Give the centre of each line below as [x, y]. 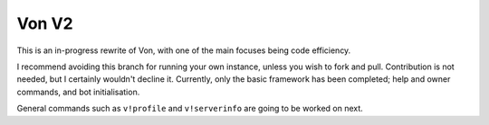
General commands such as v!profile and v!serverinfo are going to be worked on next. [190, 109]
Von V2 [45, 23]
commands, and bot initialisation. [78, 92]
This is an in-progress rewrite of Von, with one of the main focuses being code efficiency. [184, 50]
